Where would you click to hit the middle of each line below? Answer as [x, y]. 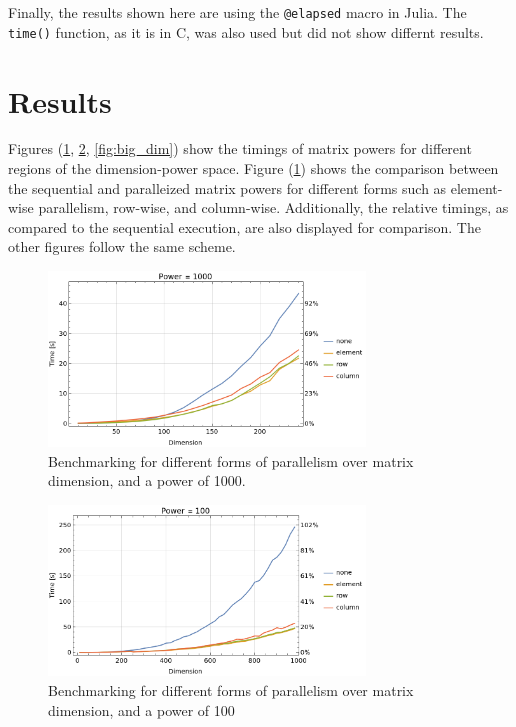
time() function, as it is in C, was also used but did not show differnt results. [246, 31]
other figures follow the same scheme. [122, 246]
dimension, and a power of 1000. [147, 480]
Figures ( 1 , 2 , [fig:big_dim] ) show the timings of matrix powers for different [240, 148]
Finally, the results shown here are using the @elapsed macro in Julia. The [237, 12]
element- [476, 187]
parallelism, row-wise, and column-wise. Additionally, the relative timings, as [273, 207]
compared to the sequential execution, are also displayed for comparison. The [244, 226]
